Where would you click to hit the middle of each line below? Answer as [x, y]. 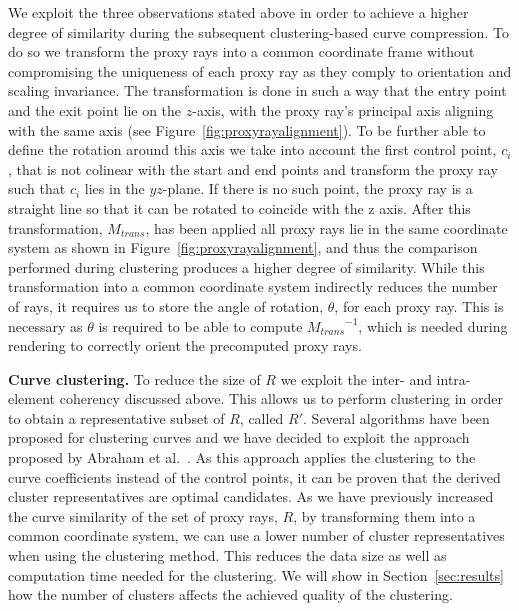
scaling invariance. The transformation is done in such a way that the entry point [257, 90]
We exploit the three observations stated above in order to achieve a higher [238, 12]
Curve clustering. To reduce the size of [134, 378]
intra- [453, 378]
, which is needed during [433, 325]
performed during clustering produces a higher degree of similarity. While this [246, 266]
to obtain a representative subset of [116, 417]
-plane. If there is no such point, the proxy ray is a [317, 188]
